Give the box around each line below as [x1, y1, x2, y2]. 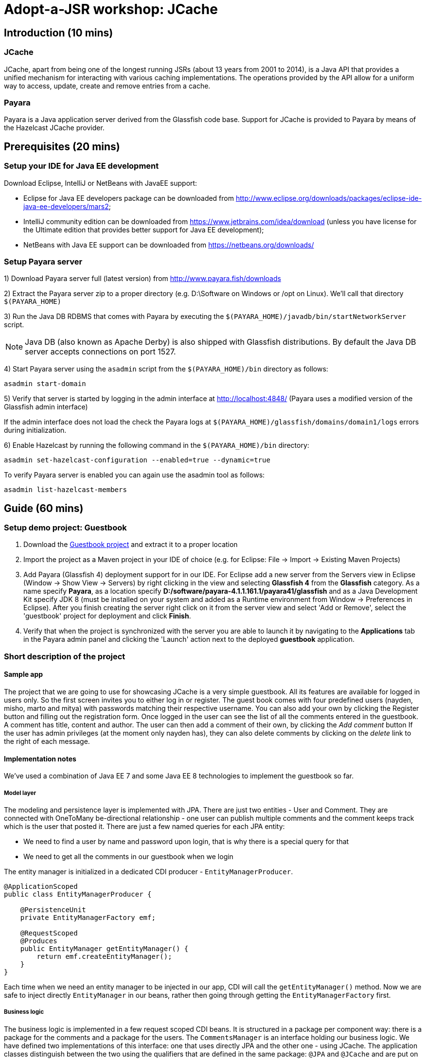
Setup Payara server [4, 256, 83, 266]
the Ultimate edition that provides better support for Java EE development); [23, 225, 264, 234]
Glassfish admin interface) [4, 403, 88, 411]
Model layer [4, 789, 36, 796]
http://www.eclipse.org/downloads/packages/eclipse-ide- [235, 194, 422, 202]
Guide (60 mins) [4, 502, 84, 514]
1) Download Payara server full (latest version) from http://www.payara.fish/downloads [4, 274, 281, 283]
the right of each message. [4, 737, 90, 746]
